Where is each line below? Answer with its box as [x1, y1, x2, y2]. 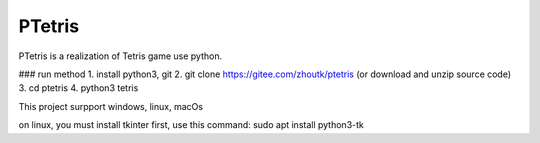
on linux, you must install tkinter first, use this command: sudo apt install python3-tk [18, 119, 364, 131]
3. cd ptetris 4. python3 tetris [18, 82, 139, 94]
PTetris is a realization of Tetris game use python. [18, 50, 223, 62]
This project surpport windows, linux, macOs [18, 100, 204, 112]
